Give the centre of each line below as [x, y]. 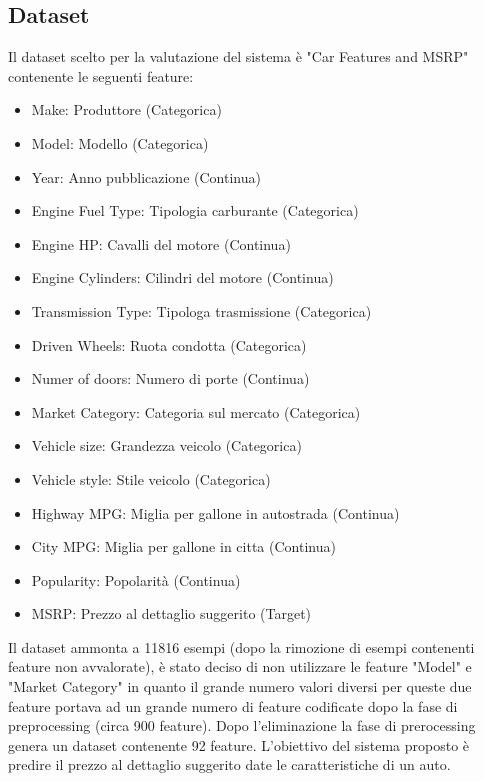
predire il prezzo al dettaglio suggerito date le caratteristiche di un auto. [229, 764]
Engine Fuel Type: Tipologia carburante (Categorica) [195, 210]
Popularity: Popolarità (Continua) [136, 579]
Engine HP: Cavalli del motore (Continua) [161, 243]
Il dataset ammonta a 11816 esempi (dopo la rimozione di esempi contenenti [241, 646]
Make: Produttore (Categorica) [126, 109]
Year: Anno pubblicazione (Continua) [146, 176]
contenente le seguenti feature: [101, 75]
